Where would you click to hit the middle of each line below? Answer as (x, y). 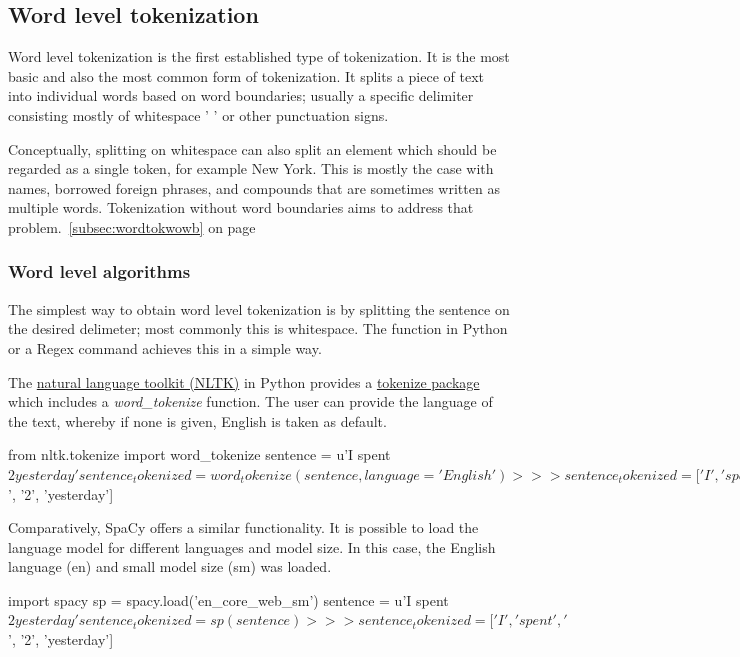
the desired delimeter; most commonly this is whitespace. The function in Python (258, 328)
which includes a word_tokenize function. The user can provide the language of (250, 401)
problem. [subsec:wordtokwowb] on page (132, 226)
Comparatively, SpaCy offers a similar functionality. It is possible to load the (243, 527)
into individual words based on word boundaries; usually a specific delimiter (241, 95)
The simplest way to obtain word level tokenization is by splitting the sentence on (259, 308)
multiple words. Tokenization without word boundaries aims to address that (241, 207)
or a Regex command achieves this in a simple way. (165, 347)
